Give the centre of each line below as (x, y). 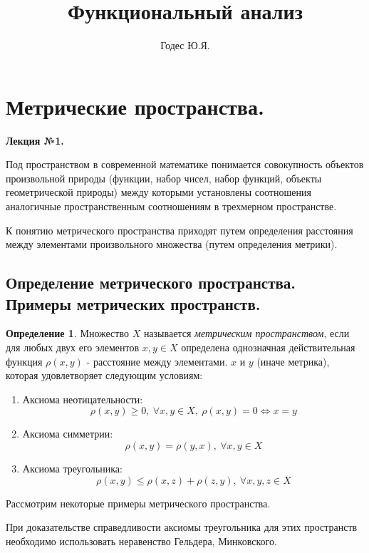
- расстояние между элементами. (157, 361)
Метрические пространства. (135, 106)
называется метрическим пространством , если (246, 333)
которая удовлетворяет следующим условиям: (104, 375)
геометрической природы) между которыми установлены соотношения (158, 192)
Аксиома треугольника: (72, 468)
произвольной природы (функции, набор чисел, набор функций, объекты (164, 178)
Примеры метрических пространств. (133, 303)
